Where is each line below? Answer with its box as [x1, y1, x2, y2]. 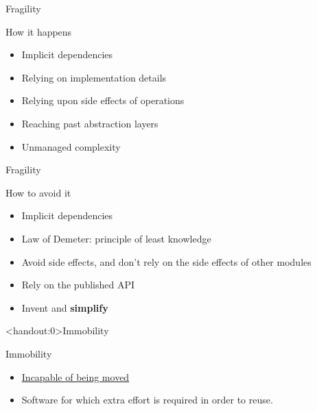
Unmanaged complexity [21, 139, 121, 153]
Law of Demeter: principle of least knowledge [21, 231, 211, 245]
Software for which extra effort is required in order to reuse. [21, 393, 273, 407]
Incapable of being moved [21, 369, 130, 384]
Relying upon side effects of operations [21, 93, 185, 108]
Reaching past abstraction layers [21, 116, 158, 130]
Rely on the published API [21, 277, 135, 292]
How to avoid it [5, 185, 71, 199]
